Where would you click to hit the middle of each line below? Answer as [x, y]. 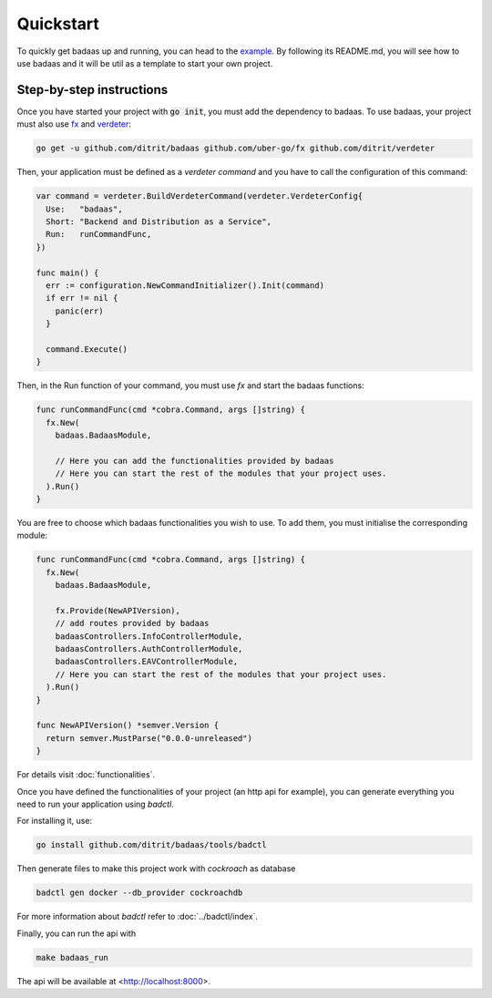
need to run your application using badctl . [96, 804]
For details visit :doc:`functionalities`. [86, 775]
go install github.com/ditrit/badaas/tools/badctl [152, 845]
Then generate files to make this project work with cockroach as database [156, 869]
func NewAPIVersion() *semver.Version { [127, 725]
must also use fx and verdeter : [74, 124]
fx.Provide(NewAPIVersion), [118, 610]
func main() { [67, 273]
